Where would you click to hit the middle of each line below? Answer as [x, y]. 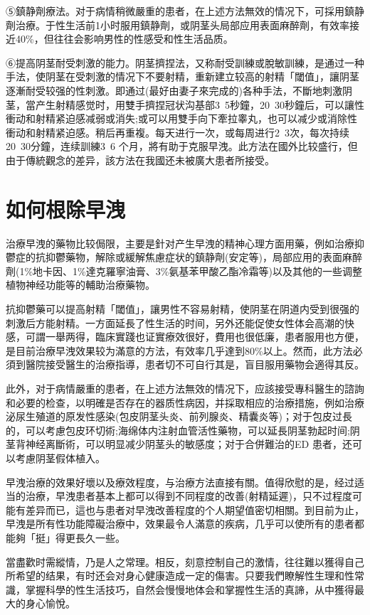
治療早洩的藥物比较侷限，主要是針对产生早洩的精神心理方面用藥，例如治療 [180, 243]
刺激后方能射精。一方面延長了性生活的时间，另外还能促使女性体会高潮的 [175, 322]
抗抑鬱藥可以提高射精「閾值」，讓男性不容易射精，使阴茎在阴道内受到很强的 [183, 309]
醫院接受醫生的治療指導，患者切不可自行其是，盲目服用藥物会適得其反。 [195, 364]
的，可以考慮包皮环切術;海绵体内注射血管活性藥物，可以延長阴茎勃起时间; [178, 430]
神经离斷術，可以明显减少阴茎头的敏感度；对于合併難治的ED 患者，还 [189, 444]
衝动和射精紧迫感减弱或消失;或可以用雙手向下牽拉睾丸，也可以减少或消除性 [181, 118]
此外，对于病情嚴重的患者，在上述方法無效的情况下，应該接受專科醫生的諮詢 [185, 388]
